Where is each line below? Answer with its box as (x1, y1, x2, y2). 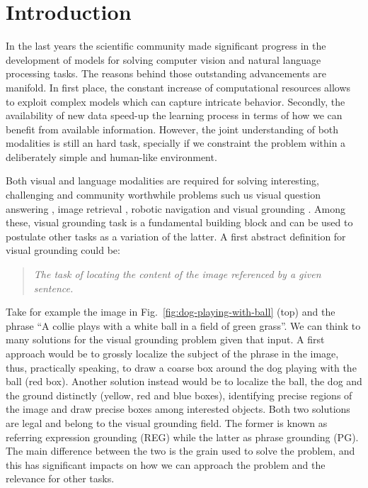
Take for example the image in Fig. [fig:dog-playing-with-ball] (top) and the (6, 304, 335, 319)
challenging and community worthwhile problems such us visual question (6, 187, 321, 202)
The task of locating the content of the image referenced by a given (33, 267, 321, 282)
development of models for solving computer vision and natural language (6, 52, 321, 67)
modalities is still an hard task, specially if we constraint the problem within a (6, 135, 346, 150)
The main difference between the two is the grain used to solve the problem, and (6, 443, 355, 458)
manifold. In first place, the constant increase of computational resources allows (6, 79, 351, 94)
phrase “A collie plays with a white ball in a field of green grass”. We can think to (6, 318, 361, 333)
